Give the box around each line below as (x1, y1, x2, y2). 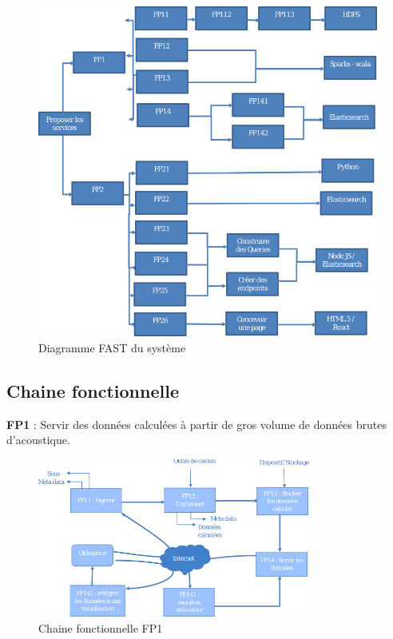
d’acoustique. (6, 431, 70, 448)
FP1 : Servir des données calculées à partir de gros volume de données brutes (6, 415, 387, 432)
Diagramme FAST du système (38, 339, 186, 355)
